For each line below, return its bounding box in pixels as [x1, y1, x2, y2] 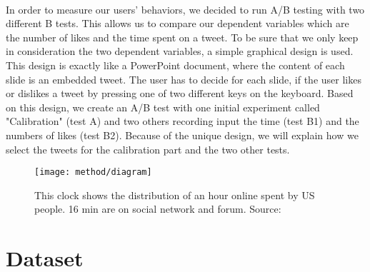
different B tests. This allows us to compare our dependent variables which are [6, 16, 349, 31]
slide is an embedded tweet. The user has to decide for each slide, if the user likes [6, 71, 361, 86]
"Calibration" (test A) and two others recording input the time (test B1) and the [6, 114, 359, 129]
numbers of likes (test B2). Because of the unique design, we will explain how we [6, 127, 359, 142]
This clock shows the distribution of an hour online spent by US [34, 187, 315, 202]
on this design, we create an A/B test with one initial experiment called [6, 99, 320, 114]
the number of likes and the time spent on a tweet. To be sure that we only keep [6, 29, 359, 44]
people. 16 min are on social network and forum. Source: [34, 201, 281, 216]
